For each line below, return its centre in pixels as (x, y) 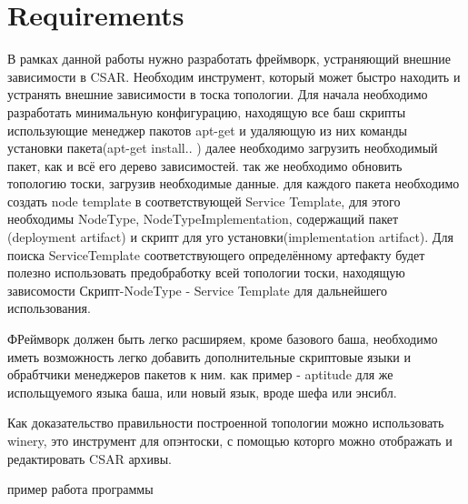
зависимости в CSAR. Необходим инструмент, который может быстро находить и (234, 76)
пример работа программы (80, 489)
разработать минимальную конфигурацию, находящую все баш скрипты (207, 111)
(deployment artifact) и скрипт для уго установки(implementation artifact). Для (230, 237)
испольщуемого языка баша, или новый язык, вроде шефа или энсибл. (202, 392)
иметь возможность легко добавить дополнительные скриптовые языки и (209, 356)
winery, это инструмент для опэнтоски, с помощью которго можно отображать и (230, 440)
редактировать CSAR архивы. (90, 458)
